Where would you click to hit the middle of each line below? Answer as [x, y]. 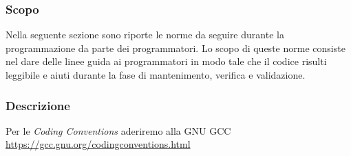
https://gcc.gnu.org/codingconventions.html [98, 144]
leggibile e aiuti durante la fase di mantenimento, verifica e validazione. [156, 75]
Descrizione [38, 105]
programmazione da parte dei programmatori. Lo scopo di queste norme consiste [175, 48]
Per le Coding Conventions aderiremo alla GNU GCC [118, 130]
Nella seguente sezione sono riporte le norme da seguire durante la [145, 35]
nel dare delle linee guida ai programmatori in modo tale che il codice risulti [166, 61]
